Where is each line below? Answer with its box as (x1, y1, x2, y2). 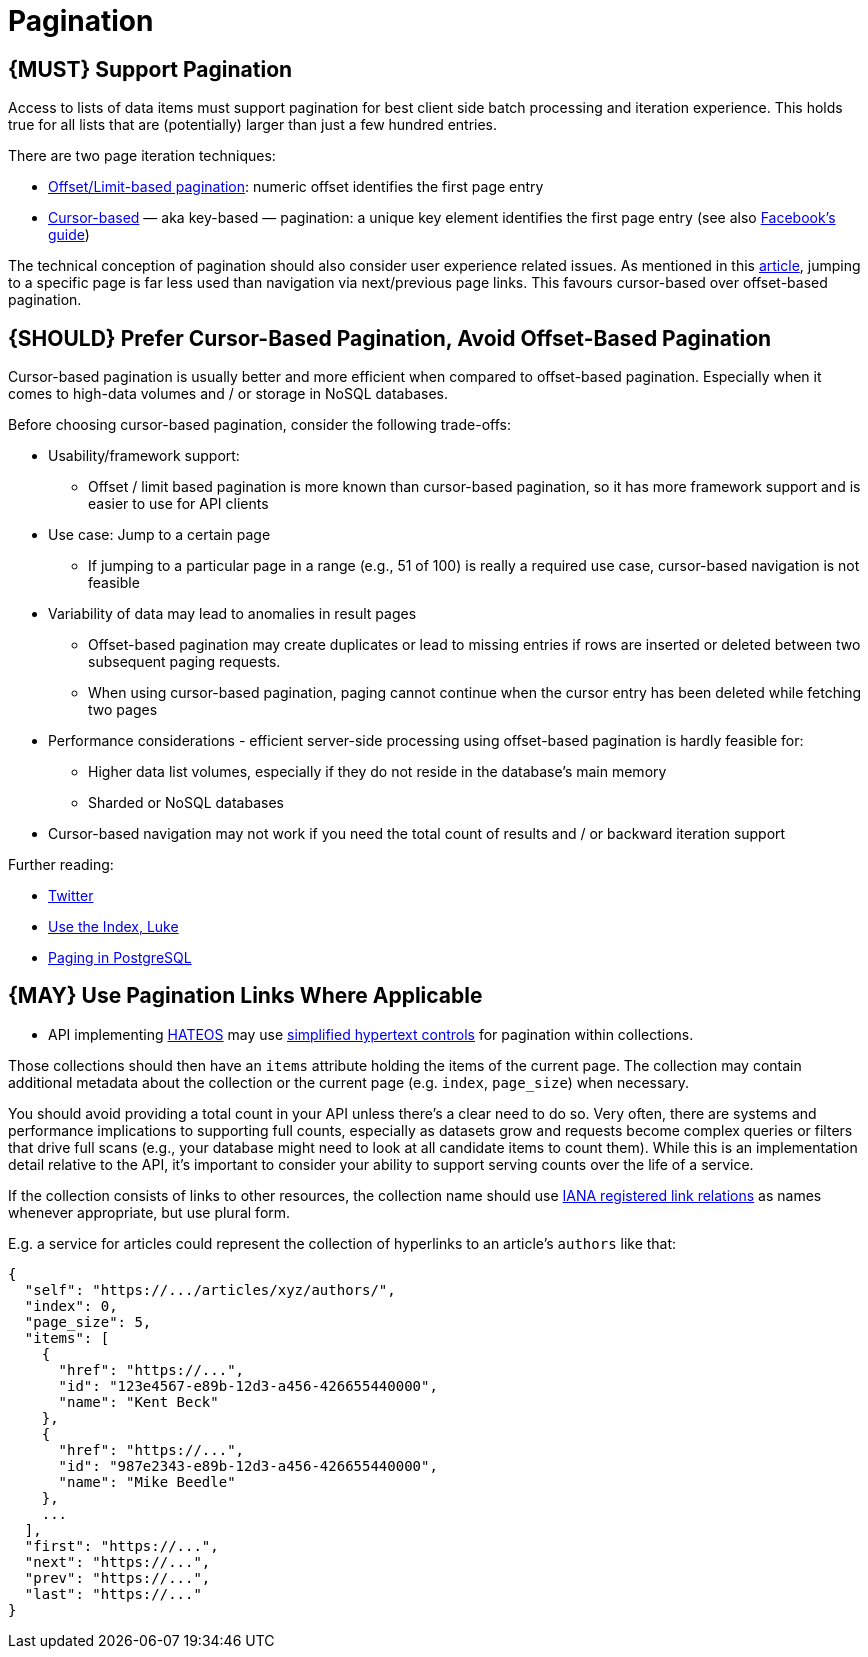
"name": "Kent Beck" (58, 1393, 219, 1410)
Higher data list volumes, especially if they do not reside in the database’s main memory (88, 763, 667, 781)
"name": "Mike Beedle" (58, 1473, 236, 1490)
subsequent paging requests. (88, 653, 281, 671)
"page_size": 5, (24, 1313, 152, 1330)
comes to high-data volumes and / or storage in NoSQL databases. (8, 385, 449, 403)
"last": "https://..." (24, 1585, 202, 1602)
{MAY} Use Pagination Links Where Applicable (8, 983, 483, 1009)
